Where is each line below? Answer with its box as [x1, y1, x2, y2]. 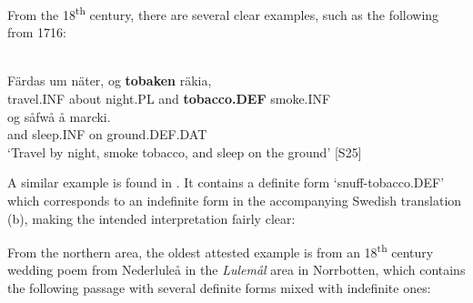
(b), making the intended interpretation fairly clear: [7, 208, 296, 227]
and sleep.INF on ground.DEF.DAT [7, 125, 207, 144]
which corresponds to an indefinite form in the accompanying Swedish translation [7, 191, 462, 209]
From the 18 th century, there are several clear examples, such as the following [7, 3, 439, 24]
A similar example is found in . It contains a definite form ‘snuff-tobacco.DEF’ [7, 173, 445, 192]
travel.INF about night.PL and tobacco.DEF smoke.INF [7, 89, 331, 108]
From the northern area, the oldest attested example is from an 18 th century [7, 240, 434, 261]
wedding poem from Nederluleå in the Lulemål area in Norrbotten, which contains [7, 260, 466, 279]
